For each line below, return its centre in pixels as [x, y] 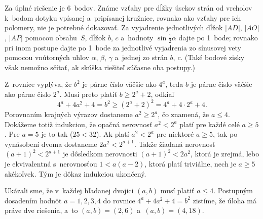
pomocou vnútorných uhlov [47, 57]
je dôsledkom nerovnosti [100, 154]
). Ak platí [113, 134]
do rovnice [119, 200]
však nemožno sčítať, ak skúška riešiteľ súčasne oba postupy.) [100, 67]
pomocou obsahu [51, 37]
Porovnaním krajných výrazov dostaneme [69, 114]
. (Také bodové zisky [213, 57]
